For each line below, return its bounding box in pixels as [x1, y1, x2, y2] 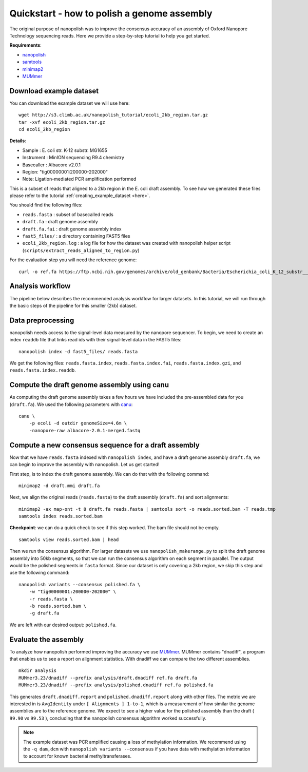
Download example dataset [9, 86, 99, 95]
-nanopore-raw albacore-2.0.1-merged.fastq [29, 428, 141, 433]
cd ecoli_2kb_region [18, 126, 70, 132]
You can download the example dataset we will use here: [9, 100, 130, 106]
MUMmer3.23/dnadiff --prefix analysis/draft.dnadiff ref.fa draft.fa [18, 675, 198, 681]
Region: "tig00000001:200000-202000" [22, 168, 108, 175]
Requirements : [9, 42, 42, 48]
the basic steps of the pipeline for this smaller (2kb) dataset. [9, 302, 137, 308]
